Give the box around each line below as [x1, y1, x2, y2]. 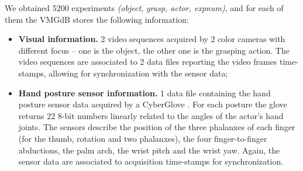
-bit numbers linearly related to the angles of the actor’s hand [61, 109, 284, 121]
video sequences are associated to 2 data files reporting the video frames [18, 55, 277, 68]
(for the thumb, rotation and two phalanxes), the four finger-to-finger [18, 132, 267, 144]
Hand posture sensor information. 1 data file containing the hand [18, 86, 271, 99]
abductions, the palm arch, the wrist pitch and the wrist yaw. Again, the [18, 144, 280, 156]
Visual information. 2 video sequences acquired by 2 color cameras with [18, 33, 285, 45]
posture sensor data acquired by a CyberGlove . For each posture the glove [18, 98, 287, 110]
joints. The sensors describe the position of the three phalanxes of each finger [18, 121, 295, 133]
